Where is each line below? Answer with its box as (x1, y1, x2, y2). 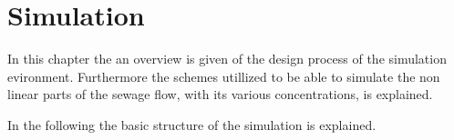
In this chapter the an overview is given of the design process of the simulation (7, 49, 447, 68)
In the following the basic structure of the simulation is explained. (7, 115, 377, 134)
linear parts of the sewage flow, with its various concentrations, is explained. (7, 85, 433, 104)
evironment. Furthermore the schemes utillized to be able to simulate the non (7, 66, 440, 85)
